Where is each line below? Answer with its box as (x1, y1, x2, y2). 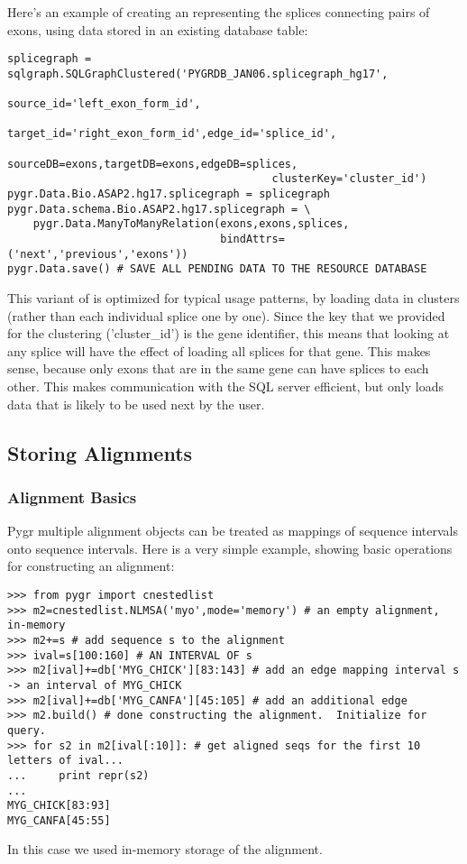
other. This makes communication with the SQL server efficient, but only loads (7, 377, 444, 395)
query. (7, 723, 46, 737)
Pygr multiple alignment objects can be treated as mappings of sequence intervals (7, 521, 459, 540)
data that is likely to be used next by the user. (7, 394, 265, 413)
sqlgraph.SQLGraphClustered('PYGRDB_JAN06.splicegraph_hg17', (7, 67, 389, 80)
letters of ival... (7, 754, 124, 767)
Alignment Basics (7, 485, 137, 508)
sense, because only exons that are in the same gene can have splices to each (7, 359, 429, 378)
